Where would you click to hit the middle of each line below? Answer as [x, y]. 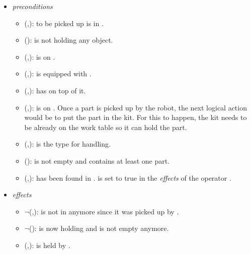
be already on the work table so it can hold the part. [106, 127]
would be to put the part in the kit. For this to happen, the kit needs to [136, 117]
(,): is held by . [47, 245]
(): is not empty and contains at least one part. [97, 160]
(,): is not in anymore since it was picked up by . [104, 211]
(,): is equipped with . [58, 74]
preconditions [32, 6]
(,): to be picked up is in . [64, 23]
